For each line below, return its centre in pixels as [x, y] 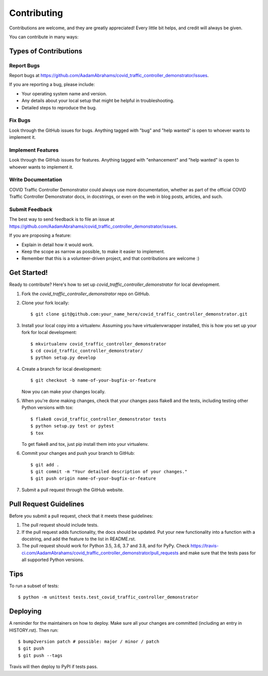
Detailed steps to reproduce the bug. [59, 107]
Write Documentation [35, 180]
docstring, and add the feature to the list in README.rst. [79, 539]
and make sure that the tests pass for [218, 553]
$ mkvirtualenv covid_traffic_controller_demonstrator [99, 344]
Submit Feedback [31, 210]
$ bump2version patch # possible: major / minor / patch [89, 642]
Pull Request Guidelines [47, 504]
